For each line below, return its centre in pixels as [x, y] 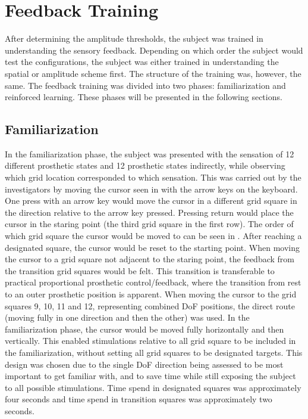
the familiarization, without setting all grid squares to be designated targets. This [154, 352]
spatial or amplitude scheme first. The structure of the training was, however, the [153, 73]
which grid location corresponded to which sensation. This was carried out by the [153, 177]
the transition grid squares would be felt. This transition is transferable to [140, 270]
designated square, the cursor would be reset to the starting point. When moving [153, 247]
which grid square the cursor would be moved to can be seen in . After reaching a [153, 236]
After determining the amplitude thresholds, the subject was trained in [134, 38]
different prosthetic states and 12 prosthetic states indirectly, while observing [145, 165]
